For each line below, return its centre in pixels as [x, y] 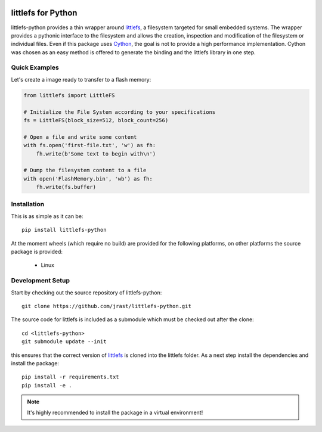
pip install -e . [47, 385]
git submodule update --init [64, 342]
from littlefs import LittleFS [69, 95]
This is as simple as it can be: [47, 216]
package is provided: [37, 252]
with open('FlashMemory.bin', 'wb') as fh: [88, 178]
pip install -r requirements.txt [70, 377]
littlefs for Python [44, 13]
